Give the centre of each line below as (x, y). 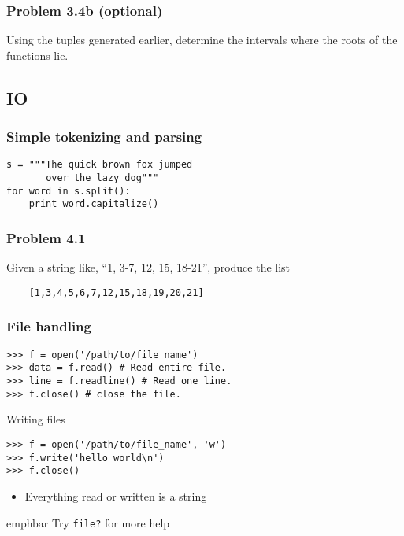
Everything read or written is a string (116, 495)
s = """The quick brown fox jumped (100, 165)
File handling (49, 326)
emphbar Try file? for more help (88, 522)
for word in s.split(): (69, 191)
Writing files (36, 419)
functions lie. (37, 55)
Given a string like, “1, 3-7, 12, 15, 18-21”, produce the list (148, 267)
